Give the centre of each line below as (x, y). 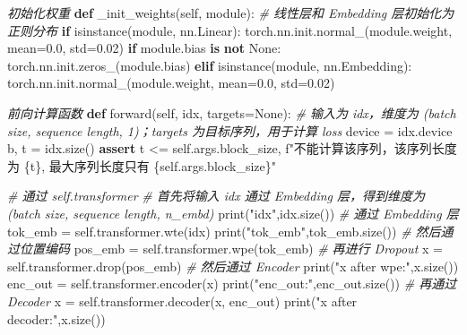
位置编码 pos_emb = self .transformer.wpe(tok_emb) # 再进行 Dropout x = (231, 249)
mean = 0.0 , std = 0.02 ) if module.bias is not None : (144, 48)
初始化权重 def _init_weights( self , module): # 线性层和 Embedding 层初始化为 (231, 13)
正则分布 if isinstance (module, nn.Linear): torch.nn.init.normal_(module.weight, (230, 30)
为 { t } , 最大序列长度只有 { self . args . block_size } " (142, 165)
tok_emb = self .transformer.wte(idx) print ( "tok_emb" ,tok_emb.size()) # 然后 (224, 231)
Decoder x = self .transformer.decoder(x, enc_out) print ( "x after (182, 301)
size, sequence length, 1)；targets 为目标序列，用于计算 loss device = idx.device (230, 130)
